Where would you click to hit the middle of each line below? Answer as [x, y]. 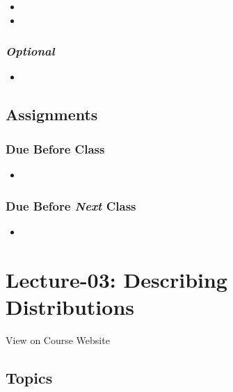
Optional [30, 51]
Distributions [70, 306]
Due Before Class [55, 148]
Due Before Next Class [71, 205]
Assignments [52, 114]
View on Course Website [58, 340]
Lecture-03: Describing [116, 279]
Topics [29, 377]
